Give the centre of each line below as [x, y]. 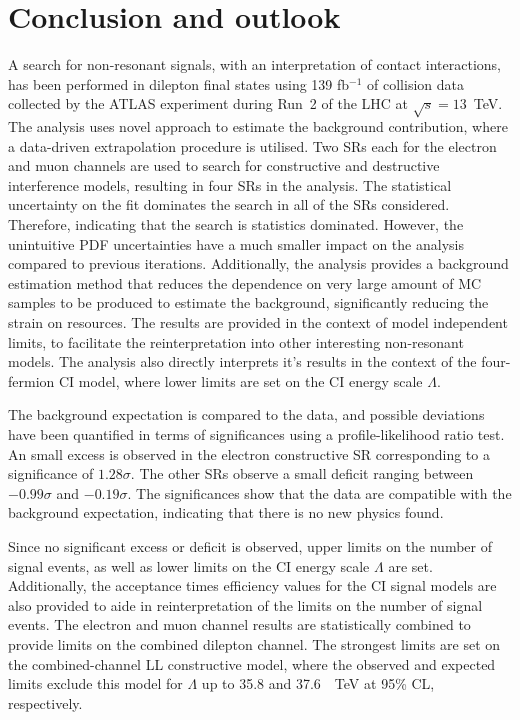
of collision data [415, 83]
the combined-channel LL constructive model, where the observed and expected [252, 663]
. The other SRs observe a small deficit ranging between [302, 473]
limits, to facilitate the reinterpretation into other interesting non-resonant [236, 341]
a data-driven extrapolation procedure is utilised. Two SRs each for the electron [252, 145]
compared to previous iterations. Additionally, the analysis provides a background [258, 263]
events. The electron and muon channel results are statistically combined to [239, 624]
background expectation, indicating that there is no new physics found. [226, 512]
